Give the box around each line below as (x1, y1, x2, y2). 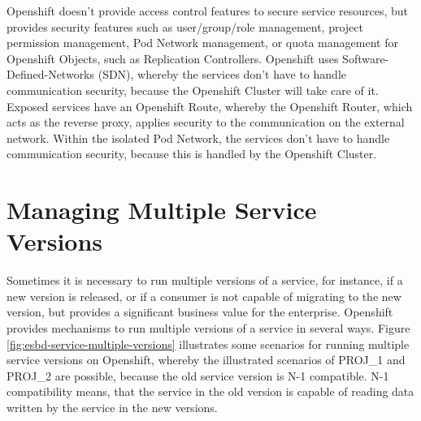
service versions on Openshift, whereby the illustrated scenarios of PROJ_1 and (7, 351, 406, 368)
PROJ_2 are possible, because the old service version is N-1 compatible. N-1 (7, 367, 389, 384)
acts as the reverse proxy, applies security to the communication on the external (7, 114, 405, 131)
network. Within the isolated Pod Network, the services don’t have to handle (7, 129, 390, 146)
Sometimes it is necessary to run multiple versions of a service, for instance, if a (7, 272, 403, 289)
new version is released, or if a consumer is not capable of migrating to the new (7, 287, 401, 304)
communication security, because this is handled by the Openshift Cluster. (7, 145, 377, 162)
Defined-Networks (7, 66, 95, 83)
